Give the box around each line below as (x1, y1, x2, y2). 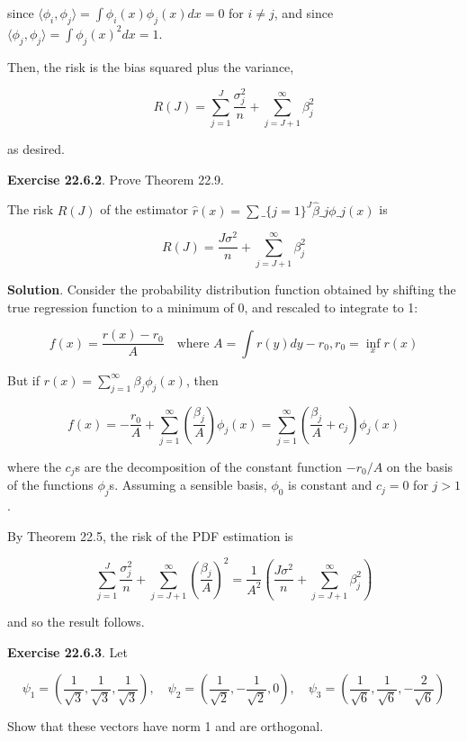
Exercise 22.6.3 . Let (7, 642, 128, 661)
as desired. (7, 140, 65, 158)
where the (7, 456, 61, 475)
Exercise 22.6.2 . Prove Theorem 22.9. (7, 169, 224, 188)
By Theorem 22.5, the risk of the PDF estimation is (7, 526, 293, 545)
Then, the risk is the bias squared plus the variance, (7, 57, 294, 76)
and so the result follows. (7, 612, 145, 631)
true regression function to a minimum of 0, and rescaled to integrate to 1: (7, 297, 418, 316)
